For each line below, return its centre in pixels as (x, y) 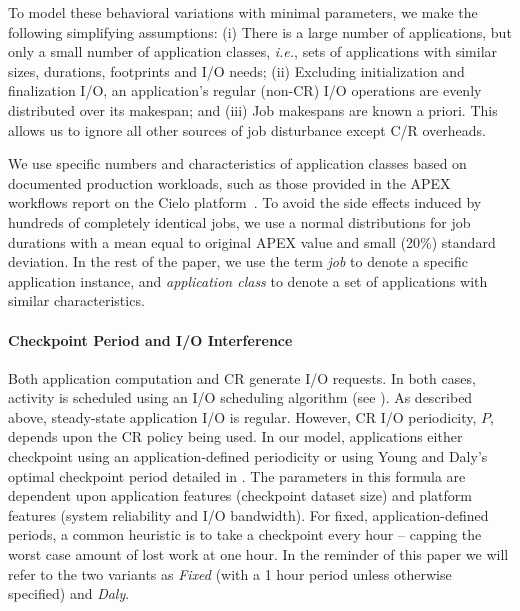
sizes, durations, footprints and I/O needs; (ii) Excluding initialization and (236, 70)
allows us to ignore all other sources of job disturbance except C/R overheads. (247, 129)
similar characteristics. (76, 300)
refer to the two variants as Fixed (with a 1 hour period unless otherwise (230, 573)
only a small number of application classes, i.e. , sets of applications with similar (253, 51)
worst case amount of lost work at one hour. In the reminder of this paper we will (258, 554)
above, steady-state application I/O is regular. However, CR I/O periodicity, (242, 416)
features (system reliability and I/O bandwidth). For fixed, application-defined (248, 514)
